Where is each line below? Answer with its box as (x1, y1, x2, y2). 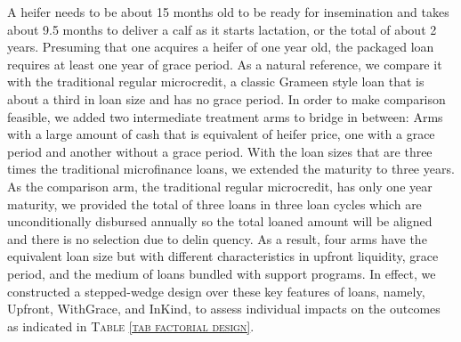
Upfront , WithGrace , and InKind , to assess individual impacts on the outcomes (7, 299, 441, 318)
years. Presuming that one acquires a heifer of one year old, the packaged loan (7, 37, 434, 56)
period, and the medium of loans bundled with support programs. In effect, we (7, 264, 436, 282)
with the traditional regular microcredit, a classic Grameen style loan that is (7, 72, 425, 91)
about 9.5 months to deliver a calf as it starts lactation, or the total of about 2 (7, 20, 437, 38)
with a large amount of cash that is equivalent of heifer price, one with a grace (7, 125, 435, 143)
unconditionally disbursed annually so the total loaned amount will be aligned (7, 212, 433, 231)
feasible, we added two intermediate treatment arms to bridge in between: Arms (7, 107, 443, 126)
